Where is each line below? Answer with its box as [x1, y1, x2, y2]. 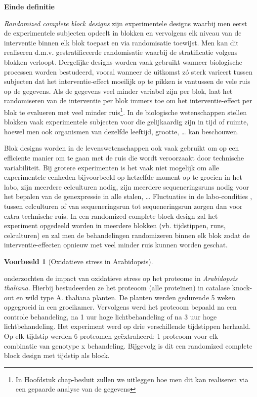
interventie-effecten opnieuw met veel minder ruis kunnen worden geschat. [4, 239, 228, 250]
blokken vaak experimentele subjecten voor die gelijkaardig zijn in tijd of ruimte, [4, 117, 249, 127]
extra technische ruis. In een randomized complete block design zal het [4, 210, 218, 221]
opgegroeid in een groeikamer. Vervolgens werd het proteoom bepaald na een [4, 302, 237, 312]
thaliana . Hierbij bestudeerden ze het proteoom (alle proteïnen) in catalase [4, 282, 230, 293]
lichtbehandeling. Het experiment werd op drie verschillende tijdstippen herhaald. [4, 321, 251, 331]
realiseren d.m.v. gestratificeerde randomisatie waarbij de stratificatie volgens [4, 47, 238, 57]
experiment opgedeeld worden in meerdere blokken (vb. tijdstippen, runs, [4, 220, 226, 231]
